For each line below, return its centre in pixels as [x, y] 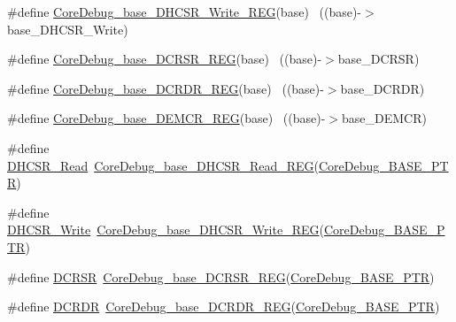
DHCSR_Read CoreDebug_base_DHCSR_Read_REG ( [163, 165]
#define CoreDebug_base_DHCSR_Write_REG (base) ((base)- [185, 11]
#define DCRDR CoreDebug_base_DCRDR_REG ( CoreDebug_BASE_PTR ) [224, 307]
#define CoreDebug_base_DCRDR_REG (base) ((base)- [166, 88]
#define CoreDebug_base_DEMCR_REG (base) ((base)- [166, 118]
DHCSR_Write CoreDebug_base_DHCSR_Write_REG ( [166, 230]
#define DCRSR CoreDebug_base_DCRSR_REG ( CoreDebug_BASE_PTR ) [221, 276]
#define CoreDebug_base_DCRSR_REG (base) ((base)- [165, 59]
